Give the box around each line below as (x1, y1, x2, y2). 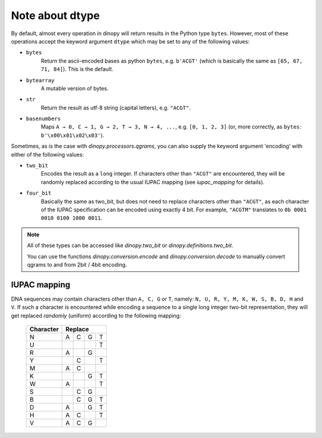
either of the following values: (11, 151, 84, 158)
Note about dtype (11, 9, 100, 22)
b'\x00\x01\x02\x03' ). (41, 132, 104, 139)
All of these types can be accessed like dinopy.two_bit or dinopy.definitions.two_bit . (27, 242, 234, 249)
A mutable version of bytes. (41, 85, 109, 92)
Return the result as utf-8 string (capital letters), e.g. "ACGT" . (41, 104, 191, 111)
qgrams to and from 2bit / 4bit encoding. (27, 261, 128, 268)
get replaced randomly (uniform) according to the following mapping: (11, 312, 181, 319)
